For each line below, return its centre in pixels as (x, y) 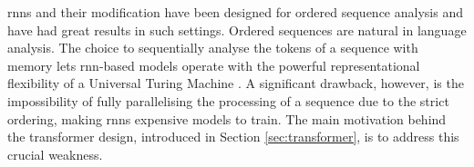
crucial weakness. (55, 154)
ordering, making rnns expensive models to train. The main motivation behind (227, 118)
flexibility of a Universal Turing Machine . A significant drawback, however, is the (236, 83)
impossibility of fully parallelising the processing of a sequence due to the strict (228, 100)
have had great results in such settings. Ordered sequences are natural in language (237, 29)
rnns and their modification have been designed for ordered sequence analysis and (235, 12)
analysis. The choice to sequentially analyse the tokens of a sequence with (213, 48)
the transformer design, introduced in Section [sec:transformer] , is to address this (233, 137)
